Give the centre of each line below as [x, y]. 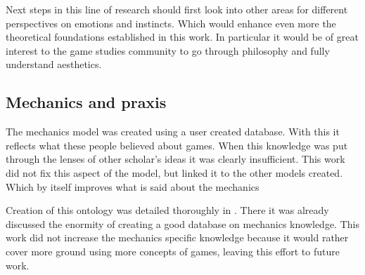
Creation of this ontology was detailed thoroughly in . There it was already [167, 210]
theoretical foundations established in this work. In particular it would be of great [182, 37]
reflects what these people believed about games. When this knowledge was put [177, 145]
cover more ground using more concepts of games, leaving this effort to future [173, 251]
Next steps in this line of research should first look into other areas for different [177, 9]
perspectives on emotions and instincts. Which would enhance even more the [171, 23]
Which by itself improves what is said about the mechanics [133, 186]
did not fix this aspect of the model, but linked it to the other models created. [174, 172]
